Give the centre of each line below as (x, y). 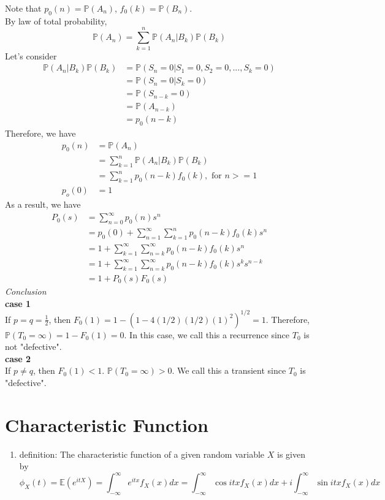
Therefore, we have (40, 133)
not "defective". (33, 347)
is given (291, 454)
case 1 (18, 303)
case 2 (18, 358)
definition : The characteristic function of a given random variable (142, 454)
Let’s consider (31, 55)
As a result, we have (43, 204)
